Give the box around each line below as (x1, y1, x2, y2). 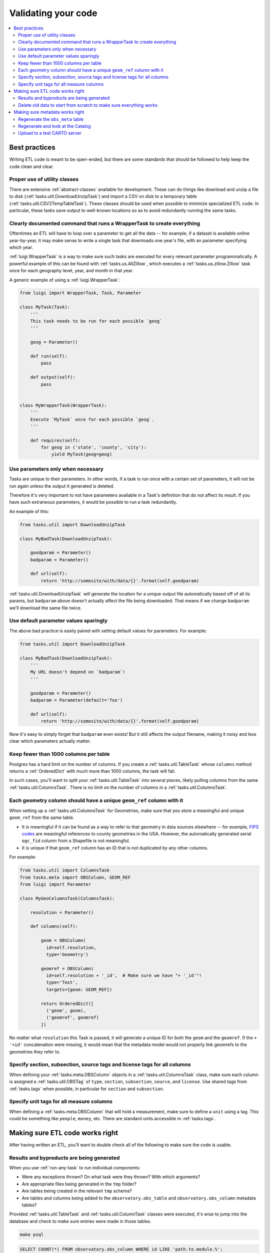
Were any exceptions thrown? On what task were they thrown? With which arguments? (21, 1174, 200, 1180)
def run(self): (30, 353, 67, 359)
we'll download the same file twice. (9, 604, 82, 611)
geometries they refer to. (9, 1049, 61, 1055)
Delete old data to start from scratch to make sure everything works (18, 102, 157, 108)
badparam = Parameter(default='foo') (30, 697, 123, 703)
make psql (19, 1231, 44, 1237)
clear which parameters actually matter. (9, 738, 91, 744)
